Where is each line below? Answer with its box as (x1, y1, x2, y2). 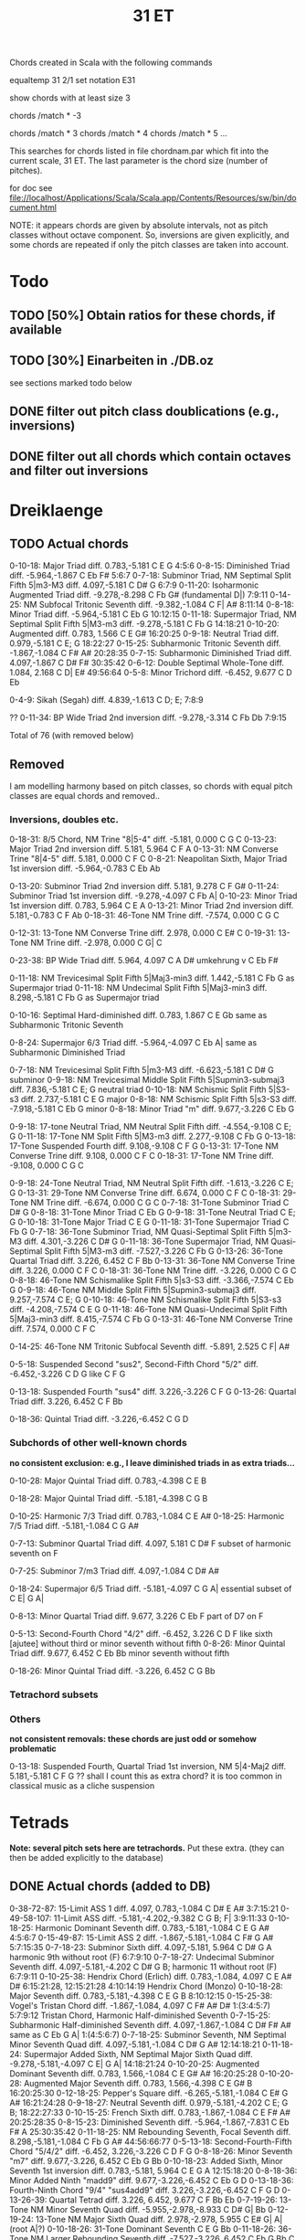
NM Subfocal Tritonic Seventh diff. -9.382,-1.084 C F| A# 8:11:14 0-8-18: (23, 600, 295, 610)
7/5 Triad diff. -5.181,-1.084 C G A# (9, 1520, 140, 1531)
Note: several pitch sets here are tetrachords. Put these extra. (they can (9, 1842, 285, 1853)
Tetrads (9, 1812, 70, 1833)
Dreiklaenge (9, 500, 103, 521)
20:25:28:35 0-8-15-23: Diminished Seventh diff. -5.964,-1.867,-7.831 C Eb (9, 2117, 290, 2128)
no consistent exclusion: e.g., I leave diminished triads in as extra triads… (9, 1457, 295, 1468)
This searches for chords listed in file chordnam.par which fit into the (9, 145, 269, 156)
